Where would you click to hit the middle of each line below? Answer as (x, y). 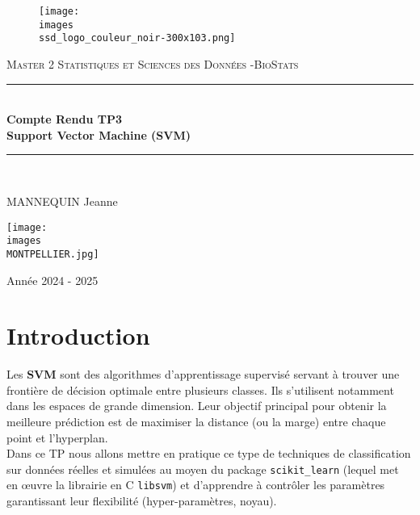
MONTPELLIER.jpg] (53, 254)
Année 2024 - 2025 (52, 280)
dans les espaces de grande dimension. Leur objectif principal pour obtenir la (197, 406)
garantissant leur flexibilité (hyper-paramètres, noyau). (142, 501)
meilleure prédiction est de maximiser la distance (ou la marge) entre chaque (196, 421)
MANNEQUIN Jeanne (62, 201)
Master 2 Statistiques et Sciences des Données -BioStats (153, 63)
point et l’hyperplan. (57, 437)
